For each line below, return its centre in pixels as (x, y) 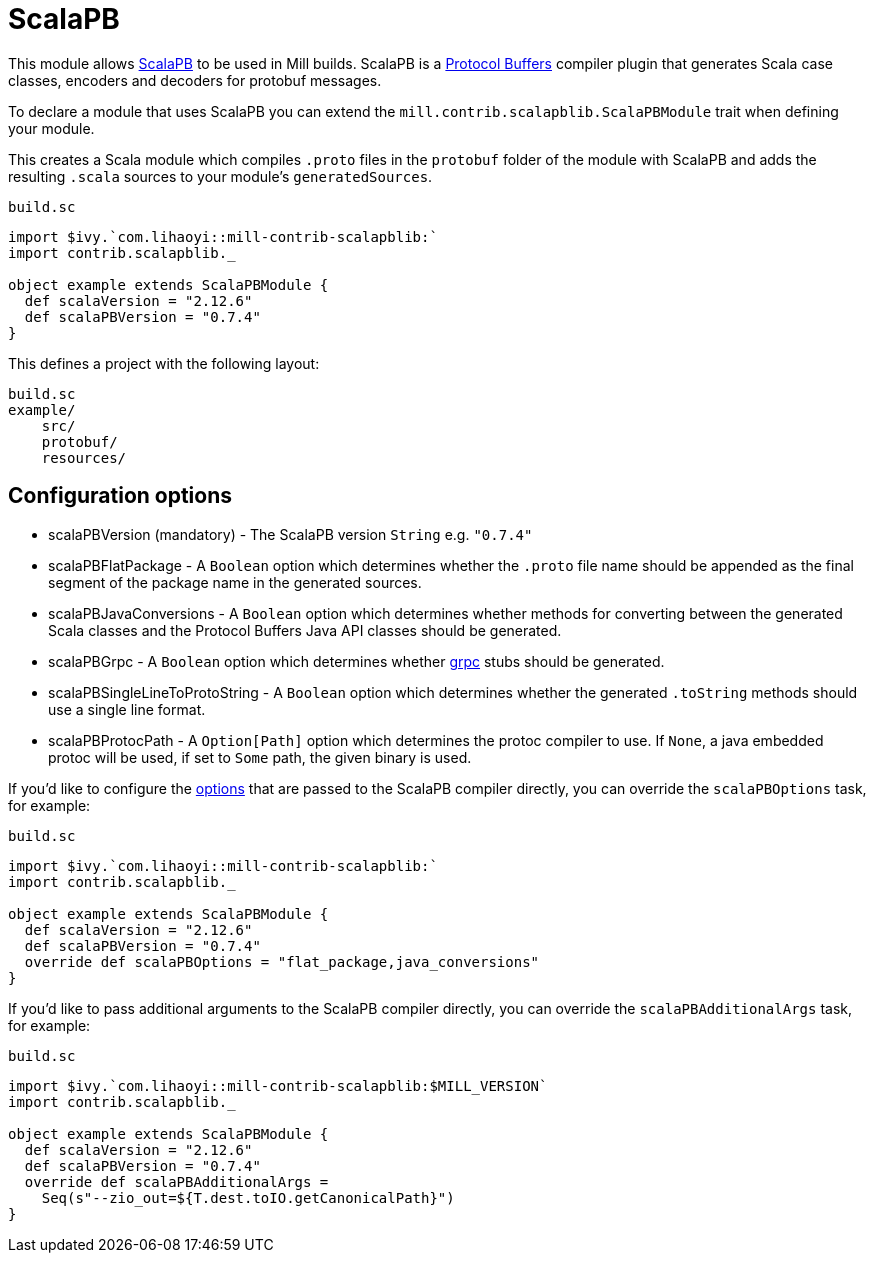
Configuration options (120, 496)
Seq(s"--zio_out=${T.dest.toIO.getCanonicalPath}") (248, 1197)
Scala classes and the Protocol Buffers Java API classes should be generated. (305, 630)
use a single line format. (127, 709)
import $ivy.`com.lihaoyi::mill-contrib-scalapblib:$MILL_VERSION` (278, 1085)
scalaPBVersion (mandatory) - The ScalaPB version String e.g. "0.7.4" (290, 534)
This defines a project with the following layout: (164, 363)
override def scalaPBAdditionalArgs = (176, 1181)
